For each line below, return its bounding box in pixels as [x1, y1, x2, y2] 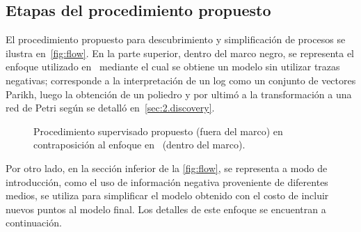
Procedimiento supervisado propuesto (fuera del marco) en [33, 123, 283, 138]
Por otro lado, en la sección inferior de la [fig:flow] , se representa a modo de [6, 160, 328, 175]
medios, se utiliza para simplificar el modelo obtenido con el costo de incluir [6, 188, 329, 203]
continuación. [6, 215, 62, 230]
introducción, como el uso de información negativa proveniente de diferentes [6, 174, 328, 189]
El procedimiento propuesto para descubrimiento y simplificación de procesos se [6, 32, 346, 47]
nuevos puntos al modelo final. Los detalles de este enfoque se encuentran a [6, 201, 326, 216]
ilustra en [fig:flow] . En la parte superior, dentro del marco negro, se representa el [6, 45, 354, 60]
